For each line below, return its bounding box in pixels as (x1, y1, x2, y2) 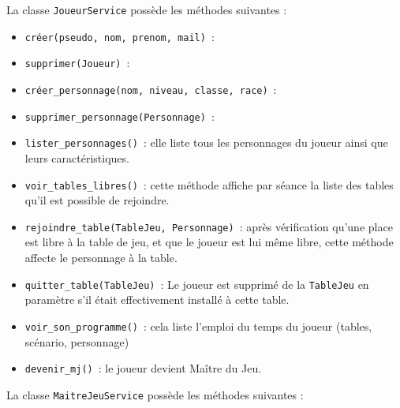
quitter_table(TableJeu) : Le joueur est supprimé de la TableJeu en (24, 275, 369, 292)
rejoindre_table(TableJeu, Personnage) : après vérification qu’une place (24, 218, 393, 234)
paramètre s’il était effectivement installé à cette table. (24, 291, 290, 308)
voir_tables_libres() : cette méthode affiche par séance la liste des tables (24, 176, 394, 193)
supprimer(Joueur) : (24, 54, 130, 71)
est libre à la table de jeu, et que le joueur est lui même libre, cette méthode (24, 234, 394, 250)
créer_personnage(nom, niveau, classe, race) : (24, 80, 277, 97)
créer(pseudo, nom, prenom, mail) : (24, 28, 215, 44)
